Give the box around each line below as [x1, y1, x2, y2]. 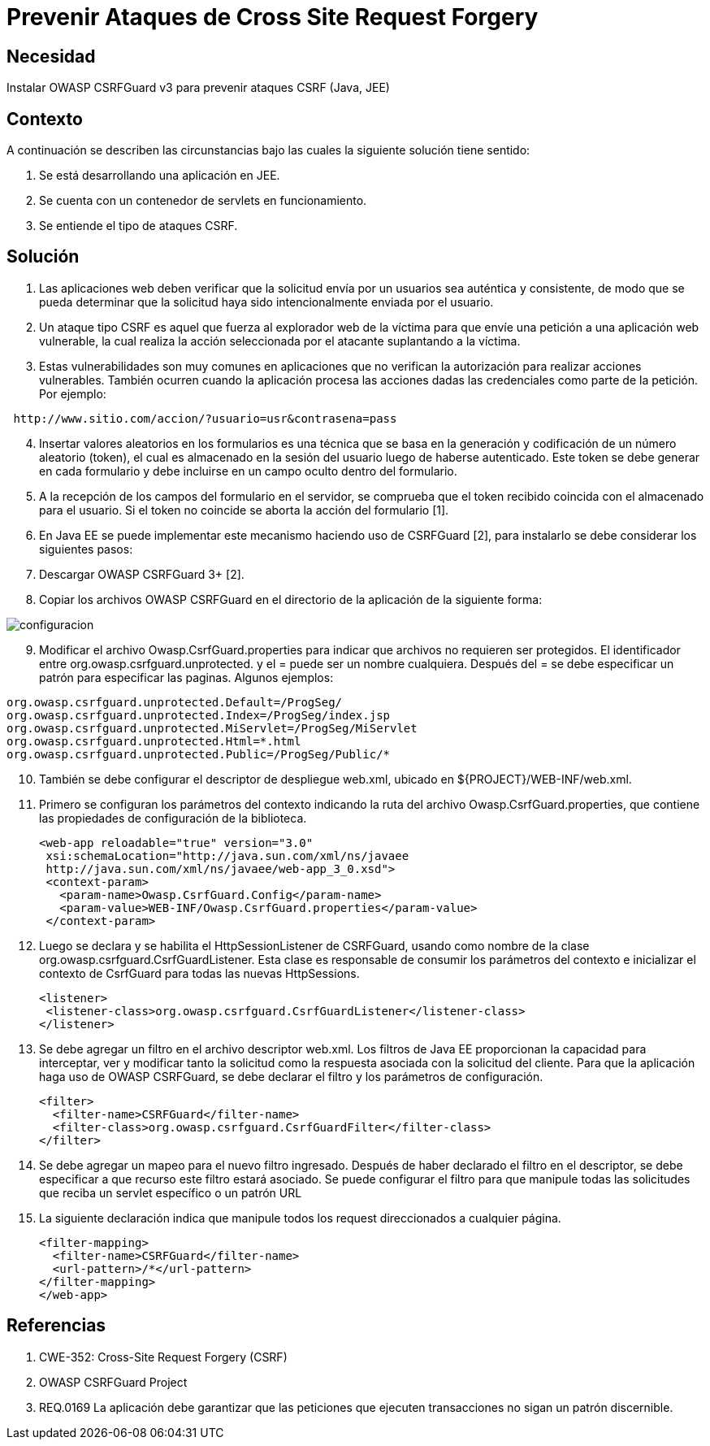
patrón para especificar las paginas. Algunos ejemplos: [39, 670, 334, 684]
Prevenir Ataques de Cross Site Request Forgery [6, 3, 539, 31]
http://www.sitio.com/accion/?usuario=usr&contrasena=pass [13, 411, 397, 425]
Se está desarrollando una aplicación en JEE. [39, 168, 280, 183]
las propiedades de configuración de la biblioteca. [39, 810, 307, 825]
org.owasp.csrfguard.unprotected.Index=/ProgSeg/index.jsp [6, 708, 391, 722]
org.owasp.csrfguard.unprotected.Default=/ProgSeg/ [6, 695, 343, 709]
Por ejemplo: [39, 386, 106, 401]
